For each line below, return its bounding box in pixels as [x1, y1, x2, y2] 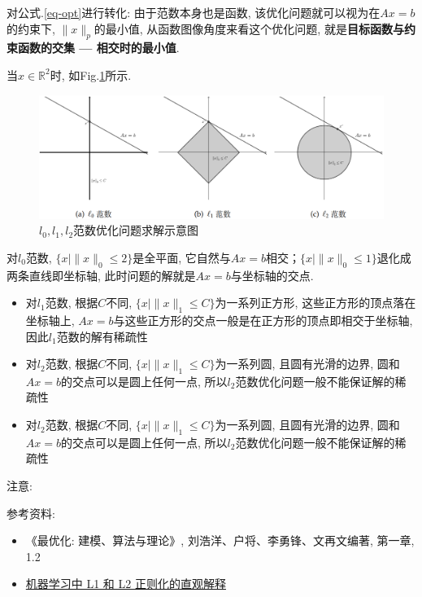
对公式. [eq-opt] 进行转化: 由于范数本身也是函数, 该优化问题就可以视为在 [7, 4, 381, 20]
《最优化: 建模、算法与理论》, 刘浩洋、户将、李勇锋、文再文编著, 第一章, [25, 532, 415, 549]
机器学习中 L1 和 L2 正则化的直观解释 [25, 575, 226, 592]
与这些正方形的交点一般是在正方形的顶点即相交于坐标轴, [113, 311, 413, 328]
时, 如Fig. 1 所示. [50, 66, 132, 83]
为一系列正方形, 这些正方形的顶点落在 [215, 294, 416, 311]
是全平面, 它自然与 [133, 248, 231, 266]
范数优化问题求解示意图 [73, 222, 199, 239]
